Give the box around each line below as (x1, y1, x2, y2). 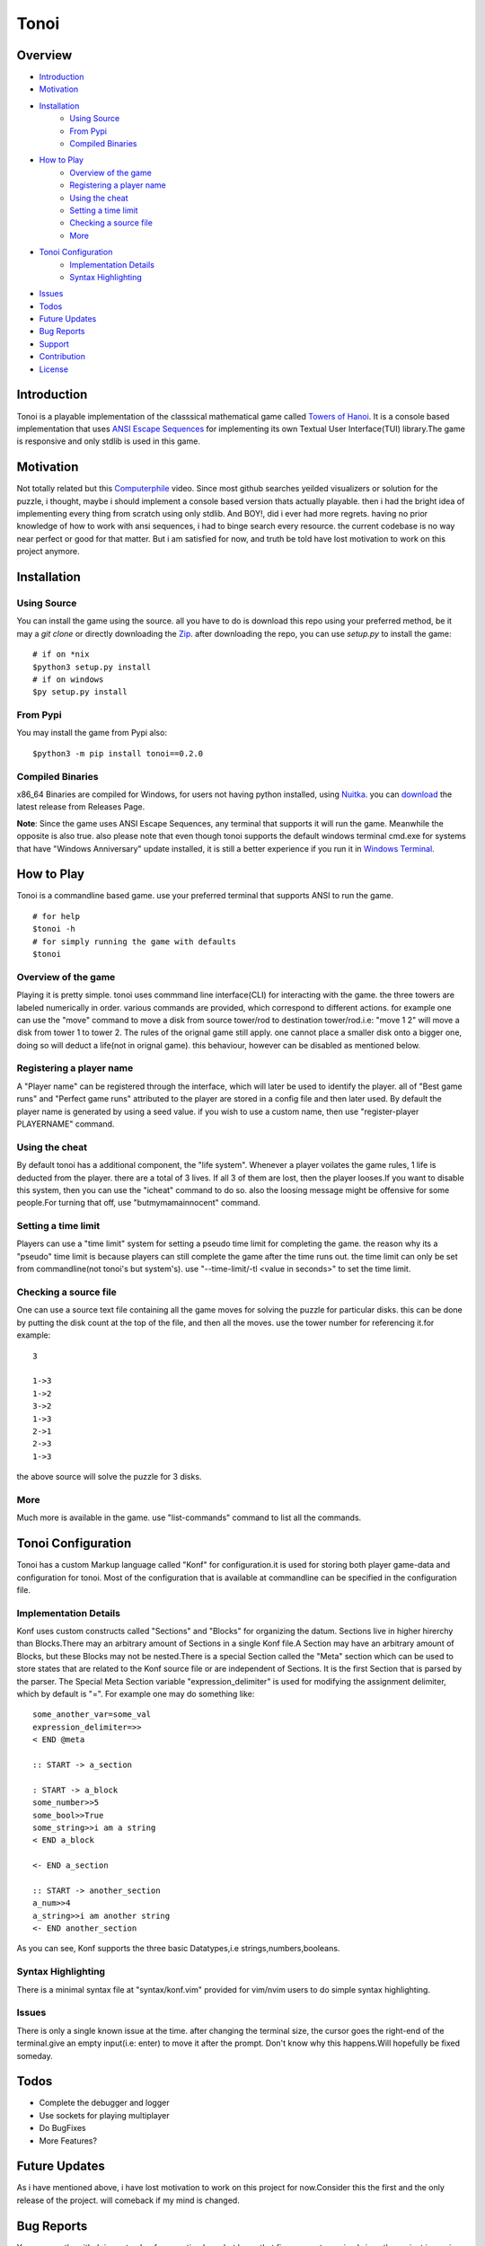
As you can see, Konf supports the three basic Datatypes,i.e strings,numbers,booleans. (16, 1943, 340, 1954)
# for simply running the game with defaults (32, 936, 237, 947)
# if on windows (32, 674, 104, 685)
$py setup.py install (32, 687, 128, 697)
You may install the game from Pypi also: (16, 728, 168, 738)
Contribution (39, 351, 85, 362)
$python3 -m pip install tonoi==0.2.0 (32, 748, 204, 758)
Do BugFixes (39, 2123, 86, 2134)
